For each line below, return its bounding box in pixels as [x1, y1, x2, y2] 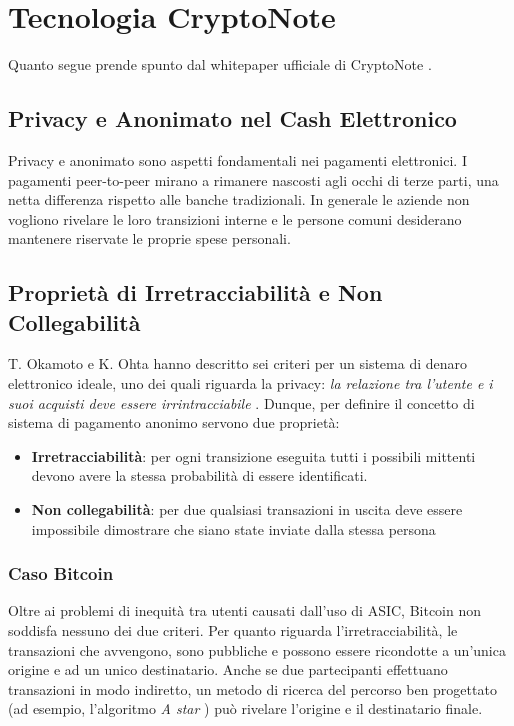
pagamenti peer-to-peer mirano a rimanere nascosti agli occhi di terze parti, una [8, 169, 499, 190]
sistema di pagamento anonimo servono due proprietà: [8, 412, 340, 433]
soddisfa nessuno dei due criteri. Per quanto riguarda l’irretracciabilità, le [8, 620, 458, 641]
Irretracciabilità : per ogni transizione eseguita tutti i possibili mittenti [31, 445, 476, 466]
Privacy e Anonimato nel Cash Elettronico [8, 103, 457, 134]
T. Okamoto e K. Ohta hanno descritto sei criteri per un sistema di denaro [8, 353, 467, 374]
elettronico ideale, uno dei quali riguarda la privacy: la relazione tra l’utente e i [8, 373, 493, 394]
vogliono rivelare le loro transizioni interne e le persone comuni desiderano [8, 208, 462, 229]
